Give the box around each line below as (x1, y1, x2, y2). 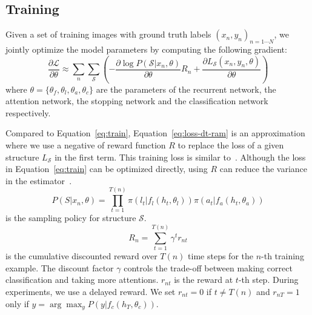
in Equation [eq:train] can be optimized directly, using (5, 162, 208, 175)
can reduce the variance (219, 162, 308, 175)
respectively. (5, 106, 51, 119)
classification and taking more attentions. (5, 273, 159, 286)
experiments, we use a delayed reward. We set (5, 285, 176, 297)
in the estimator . (5, 174, 72, 187)
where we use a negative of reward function (5, 138, 166, 151)
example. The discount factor (5, 261, 114, 274)
